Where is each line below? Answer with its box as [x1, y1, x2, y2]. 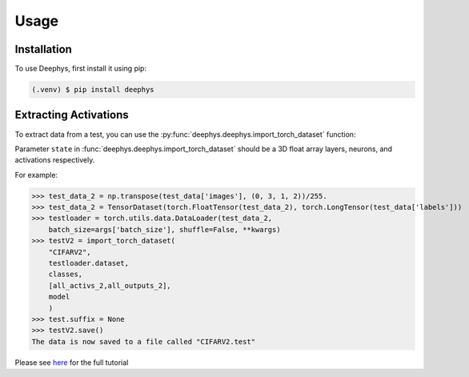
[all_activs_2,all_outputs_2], [48, 281, 171, 290]
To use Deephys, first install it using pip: [14, 64, 147, 74]
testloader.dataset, [48, 259, 130, 268]
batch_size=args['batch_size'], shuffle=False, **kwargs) [48, 225, 281, 234]
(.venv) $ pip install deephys [31, 85, 155, 94]
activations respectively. [14, 155, 95, 165]
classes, [48, 270, 83, 279]
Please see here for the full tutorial [14, 357, 129, 367]
